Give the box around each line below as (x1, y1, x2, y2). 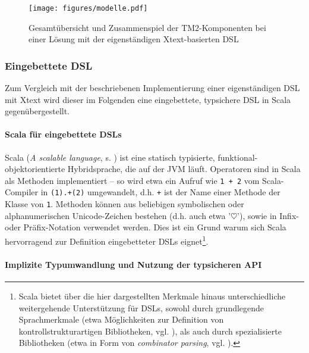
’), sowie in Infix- (237, 209, 299, 221)
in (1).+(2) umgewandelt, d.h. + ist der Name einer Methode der (40, 186, 280, 198)
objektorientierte (5, 163, 65, 175)
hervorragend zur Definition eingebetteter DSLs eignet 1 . (5, 233, 209, 247)
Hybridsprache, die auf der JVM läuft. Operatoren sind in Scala (67, 163, 301, 175)
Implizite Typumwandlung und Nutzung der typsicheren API (5, 258, 262, 270)
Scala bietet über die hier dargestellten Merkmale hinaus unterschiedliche (18, 290, 286, 302)
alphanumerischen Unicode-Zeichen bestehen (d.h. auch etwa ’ (5, 209, 231, 221)
